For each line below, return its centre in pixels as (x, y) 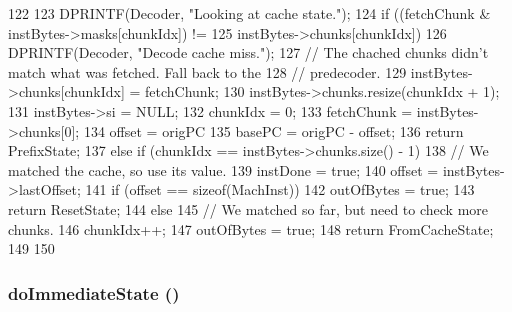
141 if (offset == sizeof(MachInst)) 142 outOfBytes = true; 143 (280, 189)
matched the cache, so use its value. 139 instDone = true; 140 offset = (223, 169)
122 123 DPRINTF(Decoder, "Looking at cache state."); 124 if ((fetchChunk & (249, 13)
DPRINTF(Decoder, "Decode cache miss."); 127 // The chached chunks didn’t (248, 52)
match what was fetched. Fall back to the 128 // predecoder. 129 (207, 71)
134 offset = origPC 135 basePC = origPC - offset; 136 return (273, 130)
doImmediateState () (94, 292)
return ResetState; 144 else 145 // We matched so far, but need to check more (248, 208)
